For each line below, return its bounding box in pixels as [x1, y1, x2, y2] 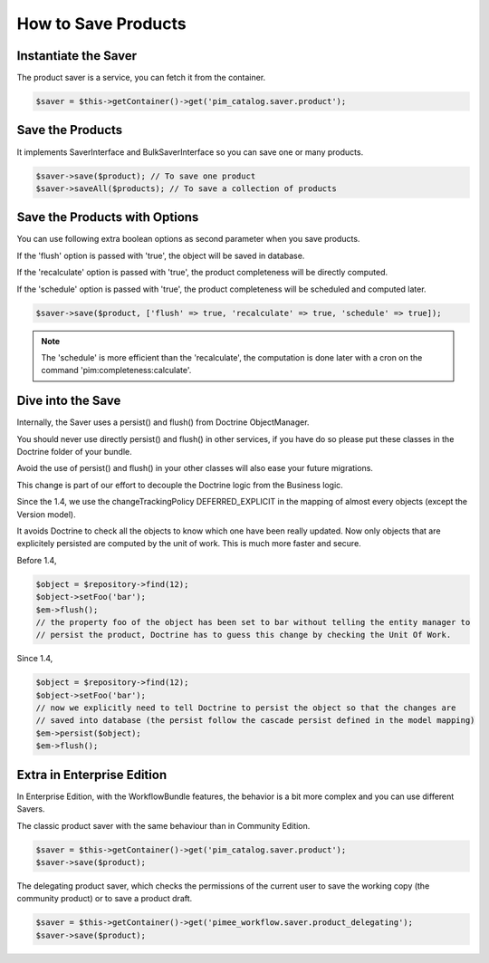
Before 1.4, [16, 554, 57, 565]
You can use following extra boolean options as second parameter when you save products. [16, 234, 360, 245]
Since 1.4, [16, 653, 53, 664]
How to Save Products [16, 14, 187, 34]
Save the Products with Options [16, 209, 199, 226]
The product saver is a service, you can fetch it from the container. [16, 72, 266, 83]
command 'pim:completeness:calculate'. [41, 365, 192, 376]
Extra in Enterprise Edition [16, 766, 168, 783]
